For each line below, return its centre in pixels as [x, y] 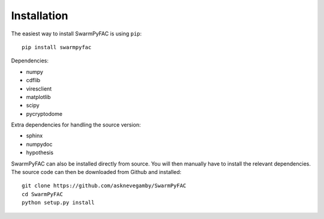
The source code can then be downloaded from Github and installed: [96, 172]
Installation [40, 16]
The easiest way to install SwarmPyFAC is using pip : [76, 34]
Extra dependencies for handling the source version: [76, 125]
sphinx [34, 136]
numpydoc [39, 144]
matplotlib [38, 97]
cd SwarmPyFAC [42, 194]
